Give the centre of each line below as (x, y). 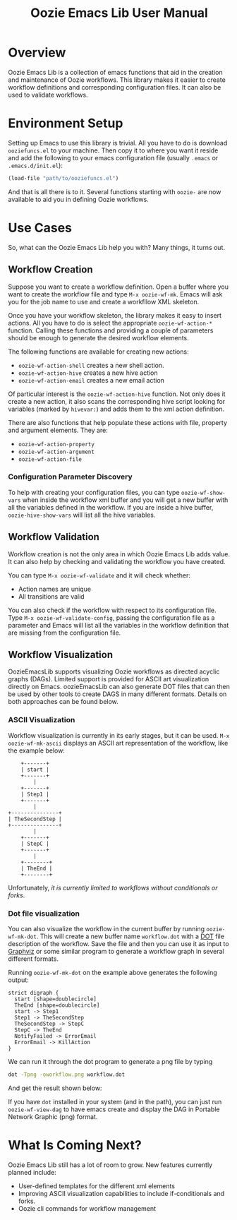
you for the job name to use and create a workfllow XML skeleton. (104, 301)
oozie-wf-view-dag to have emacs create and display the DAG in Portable (114, 1109)
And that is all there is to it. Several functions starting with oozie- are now (115, 191)
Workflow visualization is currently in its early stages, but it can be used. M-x (119, 735)
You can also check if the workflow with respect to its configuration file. (113, 610)
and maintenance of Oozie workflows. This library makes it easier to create (117, 80)
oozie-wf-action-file (50, 459)
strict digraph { (34, 993)
